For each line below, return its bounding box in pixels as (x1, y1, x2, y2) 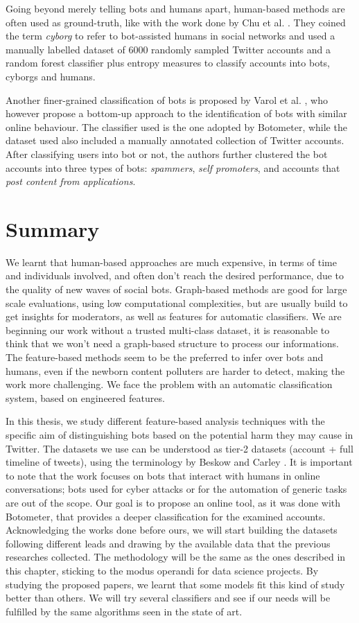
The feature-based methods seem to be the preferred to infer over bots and (6, 350, 324, 364)
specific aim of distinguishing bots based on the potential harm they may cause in (6, 427, 353, 441)
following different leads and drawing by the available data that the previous (6, 536, 331, 550)
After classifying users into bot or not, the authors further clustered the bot (6, 146, 328, 161)
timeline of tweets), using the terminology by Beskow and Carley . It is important (6, 455, 353, 469)
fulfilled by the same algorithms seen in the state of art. (6, 604, 243, 618)
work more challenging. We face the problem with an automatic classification (6, 377, 333, 392)
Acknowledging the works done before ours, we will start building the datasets (6, 523, 338, 537)
